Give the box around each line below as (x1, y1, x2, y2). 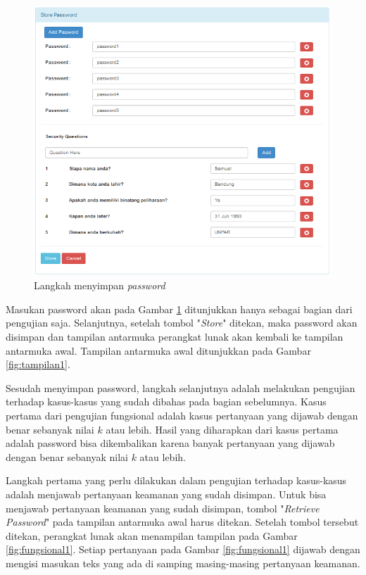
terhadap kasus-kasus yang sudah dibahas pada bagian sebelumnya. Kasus (6, 394, 327, 409)
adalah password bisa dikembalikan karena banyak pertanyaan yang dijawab (6, 436, 335, 450)
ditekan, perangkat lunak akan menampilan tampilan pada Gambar (6, 528, 298, 543)
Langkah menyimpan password (34, 278, 165, 293)
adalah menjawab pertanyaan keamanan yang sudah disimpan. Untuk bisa (6, 486, 327, 501)
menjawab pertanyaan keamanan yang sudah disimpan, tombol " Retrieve (6, 500, 320, 515)
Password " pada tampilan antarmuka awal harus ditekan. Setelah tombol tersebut (6, 514, 359, 529)
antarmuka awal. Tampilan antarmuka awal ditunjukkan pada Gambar (6, 343, 311, 358)
